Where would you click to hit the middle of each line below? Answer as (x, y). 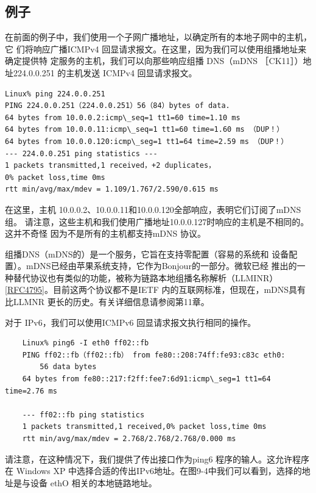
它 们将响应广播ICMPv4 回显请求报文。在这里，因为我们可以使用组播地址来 (156, 49)
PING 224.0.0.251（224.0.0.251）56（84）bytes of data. (118, 106)
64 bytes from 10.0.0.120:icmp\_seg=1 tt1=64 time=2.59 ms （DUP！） (147, 141)
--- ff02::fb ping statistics (83, 415)
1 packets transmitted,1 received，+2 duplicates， (110, 166)
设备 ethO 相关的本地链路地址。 (93, 482)
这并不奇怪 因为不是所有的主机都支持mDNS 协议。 (105, 233)
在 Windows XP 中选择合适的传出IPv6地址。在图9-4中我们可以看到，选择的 (153, 471)
